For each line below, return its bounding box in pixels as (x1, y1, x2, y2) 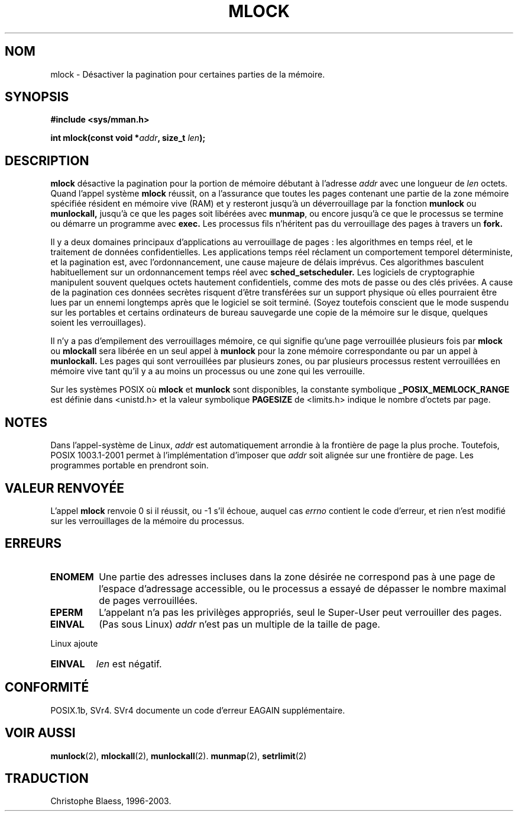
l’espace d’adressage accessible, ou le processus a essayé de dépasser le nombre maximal (99, 582, 506, 595)
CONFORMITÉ (5, 680, 89, 695)
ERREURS (5, 536, 62, 551)
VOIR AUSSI (5, 725, 76, 741)
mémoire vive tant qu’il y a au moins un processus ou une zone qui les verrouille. (50, 366, 365, 377)
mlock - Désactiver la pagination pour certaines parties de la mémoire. (50, 69, 325, 79)
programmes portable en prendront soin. (50, 460, 209, 471)
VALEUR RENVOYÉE (5, 480, 124, 496)
